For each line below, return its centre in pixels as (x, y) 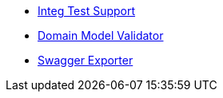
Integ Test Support (87, 11)
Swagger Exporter (86, 60)
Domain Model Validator (101, 35)
